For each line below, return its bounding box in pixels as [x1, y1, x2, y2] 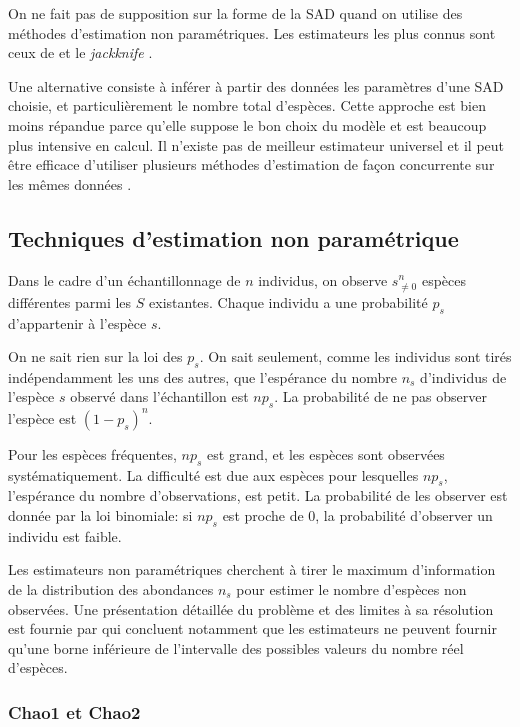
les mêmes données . [8, 173, 132, 194]
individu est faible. [8, 525, 122, 546]
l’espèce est [8, 407, 77, 428]
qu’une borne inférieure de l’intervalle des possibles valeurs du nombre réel [8, 637, 464, 658]
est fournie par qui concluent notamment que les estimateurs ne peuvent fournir [8, 618, 497, 639]
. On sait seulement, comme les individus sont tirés [199, 346, 512, 367]
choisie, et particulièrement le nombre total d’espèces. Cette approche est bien [8, 95, 486, 116]
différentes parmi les [8, 291, 132, 312]
